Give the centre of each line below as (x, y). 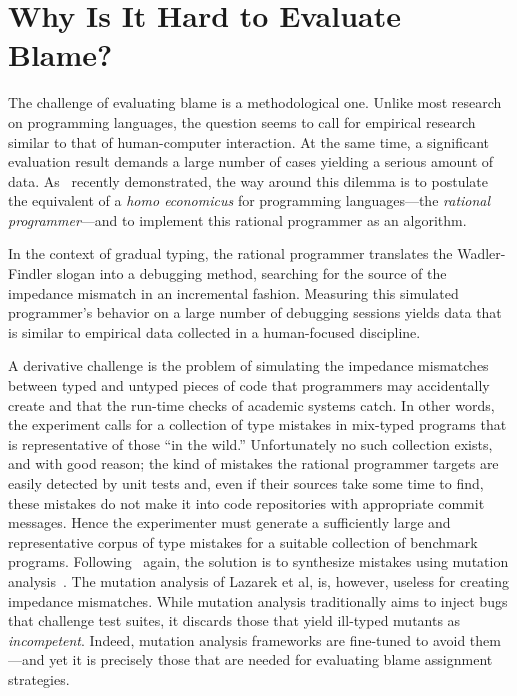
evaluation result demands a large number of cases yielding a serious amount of (251, 161)
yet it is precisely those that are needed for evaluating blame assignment (271, 659)
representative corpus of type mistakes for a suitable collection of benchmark (243, 541)
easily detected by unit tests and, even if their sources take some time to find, (246, 483)
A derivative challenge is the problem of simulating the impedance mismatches (248, 365)
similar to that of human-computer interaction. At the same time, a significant (248, 141)
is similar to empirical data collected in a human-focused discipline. (214, 331)
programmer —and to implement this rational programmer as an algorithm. (237, 219)
